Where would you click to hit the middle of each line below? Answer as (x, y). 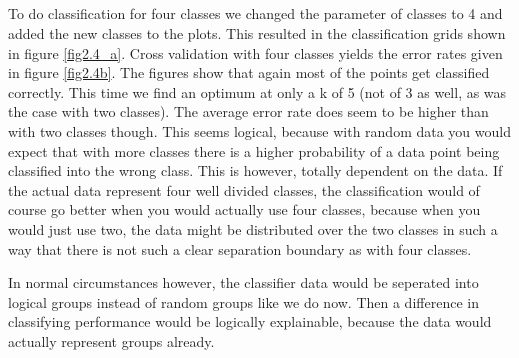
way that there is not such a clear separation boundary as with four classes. (240, 248)
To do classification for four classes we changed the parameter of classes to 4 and (255, 13)
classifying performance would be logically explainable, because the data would (250, 321)
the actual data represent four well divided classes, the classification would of (244, 189)
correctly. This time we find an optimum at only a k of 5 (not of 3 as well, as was (257, 91)
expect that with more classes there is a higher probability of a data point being (254, 150)
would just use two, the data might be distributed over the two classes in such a (253, 228)
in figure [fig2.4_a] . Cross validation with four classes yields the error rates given (255, 52)
